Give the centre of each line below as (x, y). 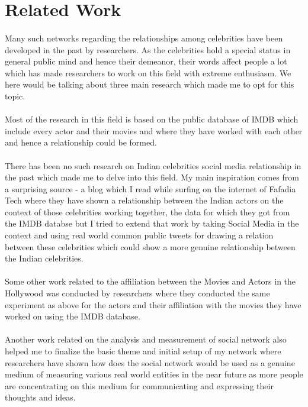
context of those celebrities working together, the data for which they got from (147, 211)
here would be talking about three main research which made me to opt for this (150, 84)
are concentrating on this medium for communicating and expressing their (139, 385)
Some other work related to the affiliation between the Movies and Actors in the (150, 281)
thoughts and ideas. (40, 397)
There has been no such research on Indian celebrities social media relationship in (153, 165)
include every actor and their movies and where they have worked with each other (154, 130)
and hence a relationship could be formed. (81, 142)
